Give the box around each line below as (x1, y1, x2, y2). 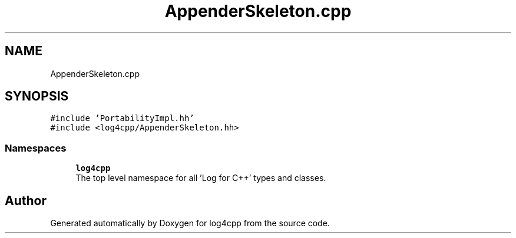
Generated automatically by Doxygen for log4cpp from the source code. (50, 218, 330, 229)
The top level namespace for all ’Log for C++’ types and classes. (75, 173, 326, 183)
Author (5, 193, 47, 208)
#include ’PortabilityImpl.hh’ (50, 113, 194, 123)
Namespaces (5, 142, 67, 154)
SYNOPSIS (5, 89, 69, 104)
